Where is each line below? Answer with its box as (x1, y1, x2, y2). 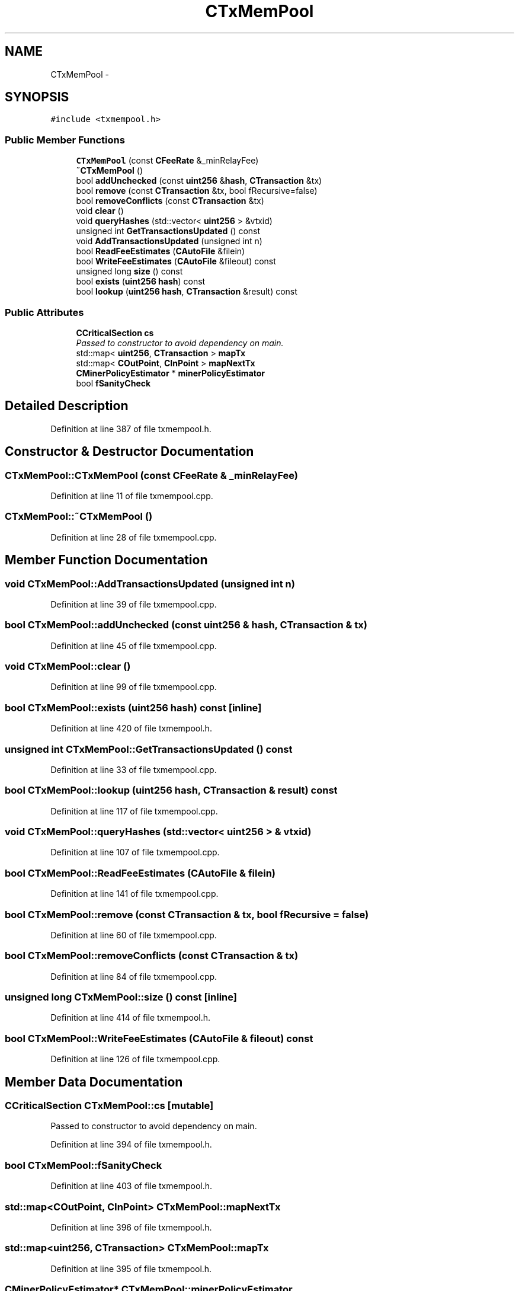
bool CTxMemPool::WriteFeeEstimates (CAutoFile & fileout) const (5, 1032, 313, 1044)
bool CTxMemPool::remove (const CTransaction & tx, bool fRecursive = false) (5, 908, 369, 921)
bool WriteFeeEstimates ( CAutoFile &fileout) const (76, 256, 276, 267)
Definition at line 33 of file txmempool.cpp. (50, 764, 217, 775)
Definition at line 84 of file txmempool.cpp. (50, 971, 217, 982)
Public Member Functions (5, 133, 125, 146)
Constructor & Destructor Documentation (5, 444, 254, 459)
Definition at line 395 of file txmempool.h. (50, 1263, 212, 1274)
